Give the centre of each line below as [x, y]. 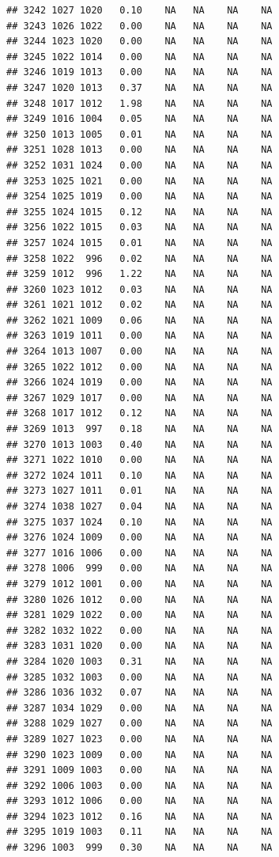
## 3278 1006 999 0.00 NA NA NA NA [139, 569]
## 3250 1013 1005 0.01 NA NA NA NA [139, 134]
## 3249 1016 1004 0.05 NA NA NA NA [139, 119]
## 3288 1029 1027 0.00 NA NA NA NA [139, 724]
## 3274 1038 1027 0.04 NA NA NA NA [139, 506]
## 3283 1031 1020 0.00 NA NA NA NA [139, 646]
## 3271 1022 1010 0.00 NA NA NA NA [139, 460]
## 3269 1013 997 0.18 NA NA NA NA [139, 429]
